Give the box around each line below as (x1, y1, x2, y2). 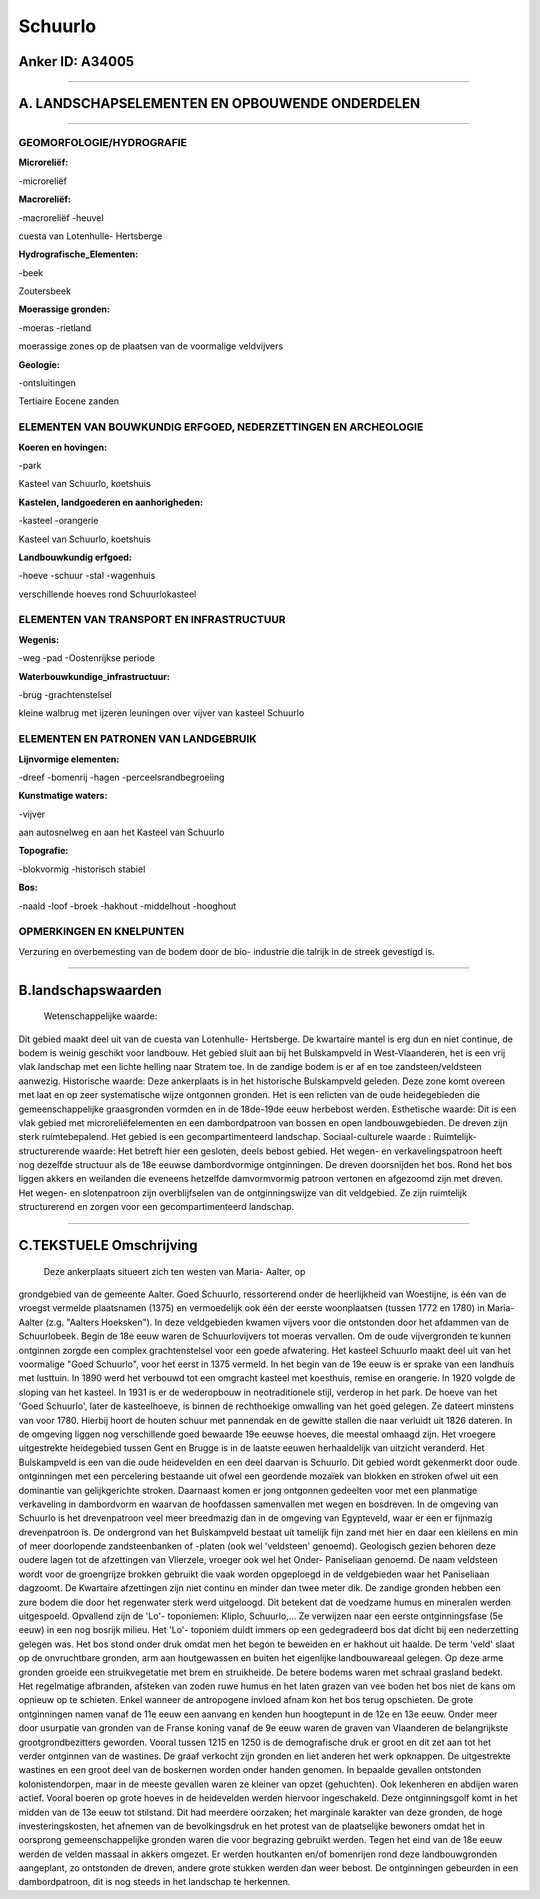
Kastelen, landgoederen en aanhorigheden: (18, 496, 204, 508)
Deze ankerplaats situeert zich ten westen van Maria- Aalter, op (43, 1265, 306, 1277)
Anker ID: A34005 (18, 53, 135, 70)
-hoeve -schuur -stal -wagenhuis (18, 570, 156, 582)
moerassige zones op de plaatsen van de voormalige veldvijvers (18, 340, 284, 352)
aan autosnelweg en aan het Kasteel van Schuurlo (18, 826, 225, 839)
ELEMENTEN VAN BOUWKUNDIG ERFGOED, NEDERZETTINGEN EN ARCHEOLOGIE (18, 420, 424, 434)
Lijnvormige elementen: (18, 753, 120, 765)
